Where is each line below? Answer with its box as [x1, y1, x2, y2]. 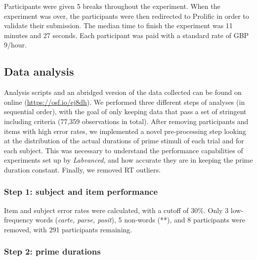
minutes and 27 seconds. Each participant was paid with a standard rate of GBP [4, 30, 249, 40]
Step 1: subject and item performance [4, 185, 158, 198]
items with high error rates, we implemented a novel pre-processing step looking [4, 126, 246, 136]
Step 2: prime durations [4, 245, 101, 258]
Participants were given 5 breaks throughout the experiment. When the [4, 1, 220, 11]
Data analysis [4, 64, 74, 79]
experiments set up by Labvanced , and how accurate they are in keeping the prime [4, 155, 253, 165]
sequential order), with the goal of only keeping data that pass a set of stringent [4, 106, 247, 117]
